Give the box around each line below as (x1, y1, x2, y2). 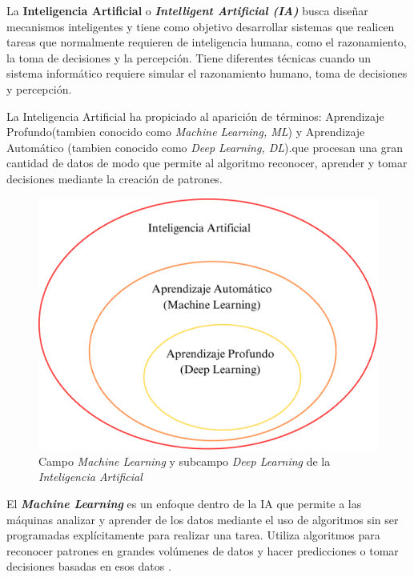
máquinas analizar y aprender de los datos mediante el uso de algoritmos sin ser (6, 511, 399, 527)
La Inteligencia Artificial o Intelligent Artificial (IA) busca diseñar (6, 2, 368, 18)
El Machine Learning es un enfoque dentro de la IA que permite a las (6, 495, 362, 511)
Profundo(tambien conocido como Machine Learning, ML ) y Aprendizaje (6, 123, 365, 140)
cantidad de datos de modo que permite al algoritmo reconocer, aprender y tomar (6, 154, 408, 171)
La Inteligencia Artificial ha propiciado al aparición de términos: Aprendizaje (6, 107, 384, 124)
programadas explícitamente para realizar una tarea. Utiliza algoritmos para (6, 527, 380, 543)
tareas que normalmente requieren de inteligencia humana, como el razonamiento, (6, 34, 407, 50)
